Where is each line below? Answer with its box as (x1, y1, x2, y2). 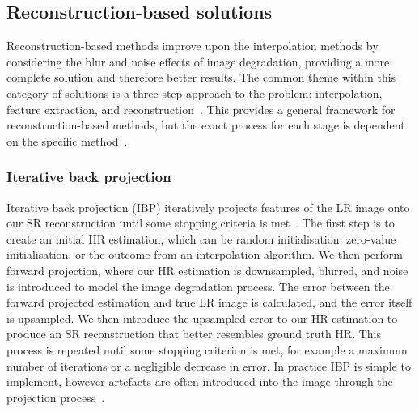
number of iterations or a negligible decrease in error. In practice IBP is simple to (6, 357, 411, 374)
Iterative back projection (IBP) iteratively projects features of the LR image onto (6, 198, 410, 215)
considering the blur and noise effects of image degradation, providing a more (6, 53, 390, 70)
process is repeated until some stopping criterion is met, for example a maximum (6, 341, 408, 358)
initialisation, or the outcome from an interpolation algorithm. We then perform (6, 246, 403, 263)
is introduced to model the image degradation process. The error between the (6, 278, 390, 294)
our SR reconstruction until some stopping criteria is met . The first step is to (6, 214, 395, 231)
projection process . (6, 388, 105, 405)
